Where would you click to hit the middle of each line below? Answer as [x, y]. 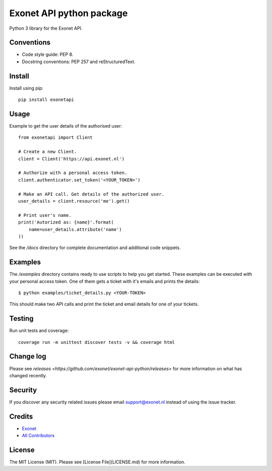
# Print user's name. [45, 215]
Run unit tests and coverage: [39, 331]
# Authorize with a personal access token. [73, 173]
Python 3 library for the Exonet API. [46, 28]
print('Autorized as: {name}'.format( [66, 222]
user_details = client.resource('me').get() [74, 201]
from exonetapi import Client [56, 138]
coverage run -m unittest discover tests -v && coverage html [97, 342]
